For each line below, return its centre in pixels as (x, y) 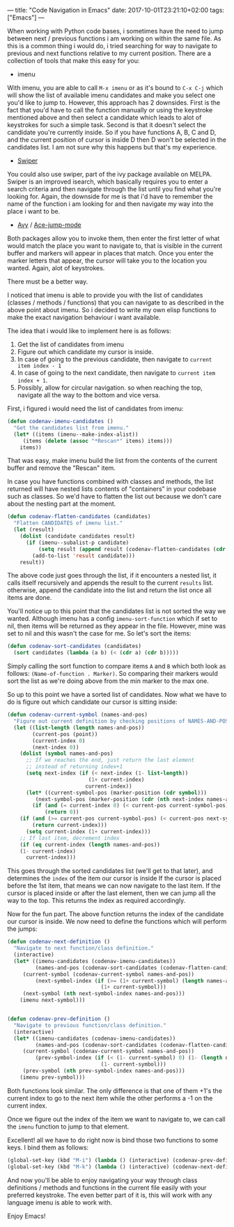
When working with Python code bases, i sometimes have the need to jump (116, 31)
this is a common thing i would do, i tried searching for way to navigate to (112, 46)
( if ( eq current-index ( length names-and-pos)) (90, 844)
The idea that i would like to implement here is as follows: (89, 331)
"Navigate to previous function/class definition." (90, 1025)
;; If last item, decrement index (70, 838)
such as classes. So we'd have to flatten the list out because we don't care (114, 497)
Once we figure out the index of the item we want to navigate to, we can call (116, 1119)
